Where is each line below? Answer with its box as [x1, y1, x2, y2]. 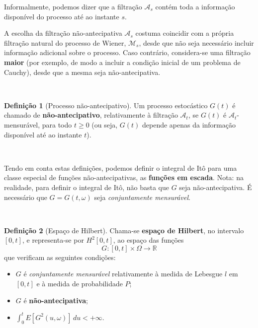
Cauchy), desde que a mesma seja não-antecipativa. [4, 66, 161, 77]
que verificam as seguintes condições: [4, 252, 116, 262]
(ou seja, [91, 119, 118, 130]
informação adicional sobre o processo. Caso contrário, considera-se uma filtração [4, 47, 251, 58]
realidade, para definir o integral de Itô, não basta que [4, 182, 169, 192]
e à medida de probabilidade [36, 278, 123, 289]
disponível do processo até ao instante [4, 11, 119, 21]
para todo [42, 119, 72, 130]
